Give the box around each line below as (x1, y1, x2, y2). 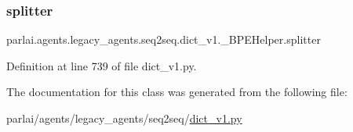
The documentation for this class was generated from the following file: (6, 84, 348, 100)
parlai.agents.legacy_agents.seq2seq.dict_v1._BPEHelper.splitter (6, 31, 321, 48)
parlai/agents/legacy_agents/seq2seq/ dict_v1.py (6, 110, 242, 126)
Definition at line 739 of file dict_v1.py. (6, 57, 197, 73)
